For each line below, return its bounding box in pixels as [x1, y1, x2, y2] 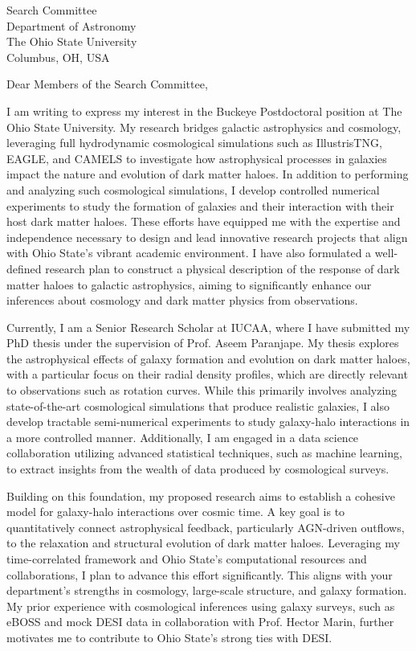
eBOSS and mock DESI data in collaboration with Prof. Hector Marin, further [6, 613, 394, 630]
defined [6, 260, 42, 276]
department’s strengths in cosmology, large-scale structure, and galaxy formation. [6, 582, 407, 599]
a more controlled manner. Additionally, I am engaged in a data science [6, 428, 359, 445]
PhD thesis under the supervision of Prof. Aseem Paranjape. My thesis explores [6, 334, 399, 351]
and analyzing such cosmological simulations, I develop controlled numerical [6, 181, 380, 198]
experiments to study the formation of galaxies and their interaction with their [6, 197, 394, 214]
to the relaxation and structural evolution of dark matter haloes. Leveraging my [6, 534, 400, 551]
